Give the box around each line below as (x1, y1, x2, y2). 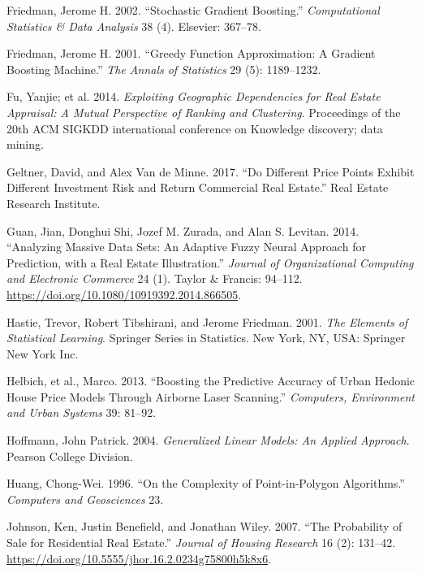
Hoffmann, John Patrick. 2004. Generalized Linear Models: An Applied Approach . (6, 432, 410, 449)
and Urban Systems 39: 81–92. (6, 404, 157, 421)
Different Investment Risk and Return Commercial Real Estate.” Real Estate (6, 179, 389, 196)
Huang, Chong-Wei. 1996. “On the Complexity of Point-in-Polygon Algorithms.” (6, 475, 405, 492)
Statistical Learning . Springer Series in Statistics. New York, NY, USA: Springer (6, 329, 406, 346)
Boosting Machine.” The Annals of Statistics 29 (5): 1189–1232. (6, 60, 321, 77)
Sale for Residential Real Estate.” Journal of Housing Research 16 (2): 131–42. (6, 534, 396, 551)
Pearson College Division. (6, 447, 133, 464)
